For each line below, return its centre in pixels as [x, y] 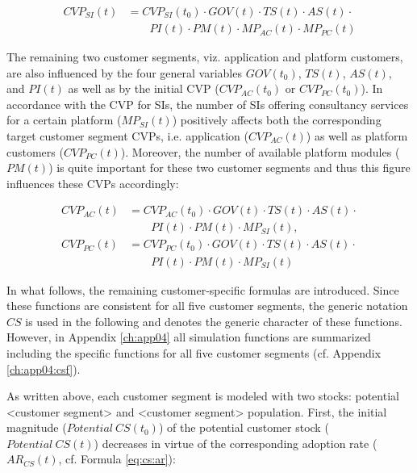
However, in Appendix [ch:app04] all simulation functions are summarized [189, 337]
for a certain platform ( [64, 120]
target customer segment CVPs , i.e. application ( [127, 136]
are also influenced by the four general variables [124, 72]
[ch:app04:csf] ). [44, 368]
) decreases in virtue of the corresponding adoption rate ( [236, 443]
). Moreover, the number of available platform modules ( [260, 151]
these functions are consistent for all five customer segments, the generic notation [207, 306]
